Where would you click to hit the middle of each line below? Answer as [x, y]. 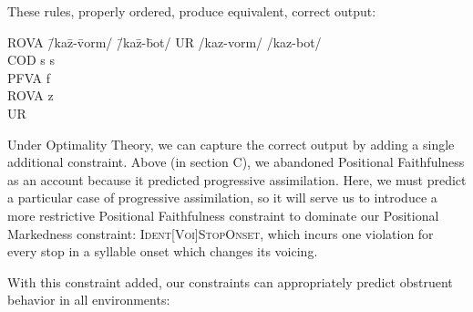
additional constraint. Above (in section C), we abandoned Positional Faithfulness [236, 162]
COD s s [31, 60]
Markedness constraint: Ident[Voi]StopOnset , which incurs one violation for [221, 233]
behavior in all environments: [89, 300]
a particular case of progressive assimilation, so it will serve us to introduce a [222, 198]
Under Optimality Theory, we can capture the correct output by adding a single [231, 144]
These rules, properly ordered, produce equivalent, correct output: [192, 11]
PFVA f [29, 77]
